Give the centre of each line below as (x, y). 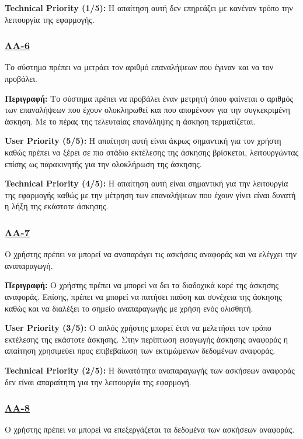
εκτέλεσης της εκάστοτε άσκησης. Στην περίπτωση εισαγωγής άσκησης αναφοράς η (147, 339)
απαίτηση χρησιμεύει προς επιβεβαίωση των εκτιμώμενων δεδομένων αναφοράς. (140, 350)
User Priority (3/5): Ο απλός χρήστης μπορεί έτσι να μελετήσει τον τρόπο (138, 328)
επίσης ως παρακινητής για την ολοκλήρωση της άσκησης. (103, 163)
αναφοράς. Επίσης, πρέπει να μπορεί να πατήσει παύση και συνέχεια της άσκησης (143, 296)
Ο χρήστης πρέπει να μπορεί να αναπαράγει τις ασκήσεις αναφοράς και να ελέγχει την (151, 254)
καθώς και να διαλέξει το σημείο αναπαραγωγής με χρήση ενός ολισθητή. (129, 308)
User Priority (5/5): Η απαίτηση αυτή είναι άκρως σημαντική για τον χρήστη (143, 141)
